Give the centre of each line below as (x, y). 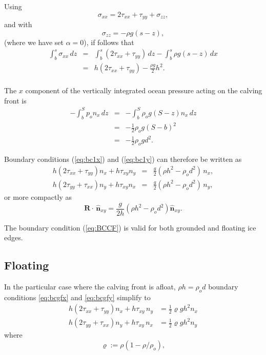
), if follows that (109, 42)
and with (18, 24)
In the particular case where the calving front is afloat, (90, 286)
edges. (14, 237)
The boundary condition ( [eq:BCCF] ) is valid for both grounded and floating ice (130, 227)
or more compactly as (38, 196)
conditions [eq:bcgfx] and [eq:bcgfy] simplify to (77, 297)
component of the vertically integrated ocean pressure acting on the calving (144, 90)
